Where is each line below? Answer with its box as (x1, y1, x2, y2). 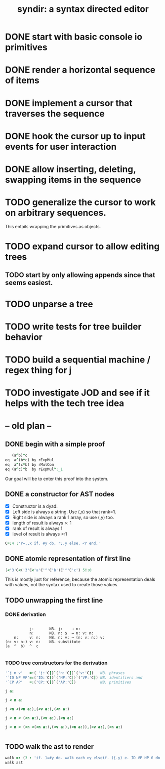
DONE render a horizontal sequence (5, 64, 156, 76)
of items (5, 75, 40, 86)
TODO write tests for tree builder (5, 321, 142, 332)
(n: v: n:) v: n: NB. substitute (5, 640, 81, 645)
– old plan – (5, 420, 52, 432)
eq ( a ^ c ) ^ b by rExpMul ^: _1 (5, 467, 63, 472)
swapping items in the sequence (5, 174, 141, 185)
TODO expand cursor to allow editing (5, 241, 160, 252)
